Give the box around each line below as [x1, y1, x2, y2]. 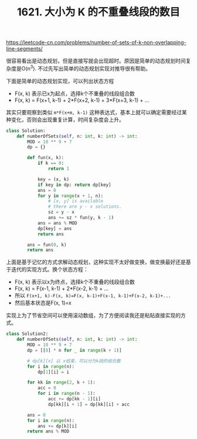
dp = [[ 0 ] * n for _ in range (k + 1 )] [27, 347, 122, 353]
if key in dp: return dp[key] [37, 182, 111, 188]
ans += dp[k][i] [37, 423, 77, 429]
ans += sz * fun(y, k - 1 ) [47, 215, 114, 221]
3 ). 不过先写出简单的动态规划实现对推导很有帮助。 [30, 64, 151, 72]
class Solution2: [6, 331, 49, 337]
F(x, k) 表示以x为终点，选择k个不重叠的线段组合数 [14, 278, 135, 285]
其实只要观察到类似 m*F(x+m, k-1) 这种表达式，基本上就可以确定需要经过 [6, 108, 182, 115]
